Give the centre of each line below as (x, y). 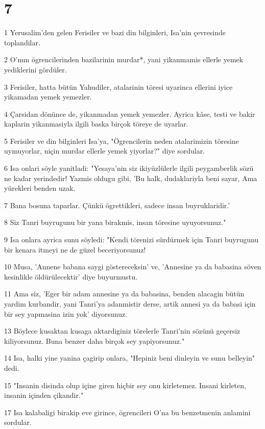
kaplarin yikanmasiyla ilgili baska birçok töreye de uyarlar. (96, 124)
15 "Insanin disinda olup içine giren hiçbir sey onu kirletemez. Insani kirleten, (125, 385)
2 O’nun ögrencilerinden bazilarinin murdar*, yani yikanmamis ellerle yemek (124, 59)
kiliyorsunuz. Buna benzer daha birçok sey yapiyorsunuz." (94, 340)
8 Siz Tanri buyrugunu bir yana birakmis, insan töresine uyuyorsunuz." (115, 222)
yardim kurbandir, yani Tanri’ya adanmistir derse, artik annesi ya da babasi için (130, 304)
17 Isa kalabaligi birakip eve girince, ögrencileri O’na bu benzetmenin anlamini (127, 412)
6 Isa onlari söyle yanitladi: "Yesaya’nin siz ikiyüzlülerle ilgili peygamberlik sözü (129, 168)
